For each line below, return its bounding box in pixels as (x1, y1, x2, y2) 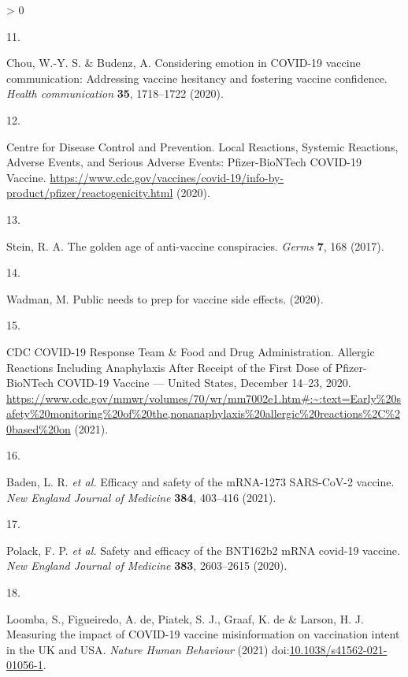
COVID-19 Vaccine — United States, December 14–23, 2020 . (57, 374, 351, 391)
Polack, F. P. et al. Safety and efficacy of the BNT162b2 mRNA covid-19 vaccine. (6, 541, 400, 558)
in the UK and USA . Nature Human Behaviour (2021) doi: (6, 641, 290, 657)
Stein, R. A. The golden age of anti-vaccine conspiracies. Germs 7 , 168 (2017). (6, 237, 384, 254)
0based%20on (6, 420, 71, 437)
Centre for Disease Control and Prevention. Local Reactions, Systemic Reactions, (6, 138, 399, 154)
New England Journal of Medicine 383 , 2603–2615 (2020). (6, 557, 287, 574)
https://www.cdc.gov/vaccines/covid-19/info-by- (50, 169, 284, 185)
